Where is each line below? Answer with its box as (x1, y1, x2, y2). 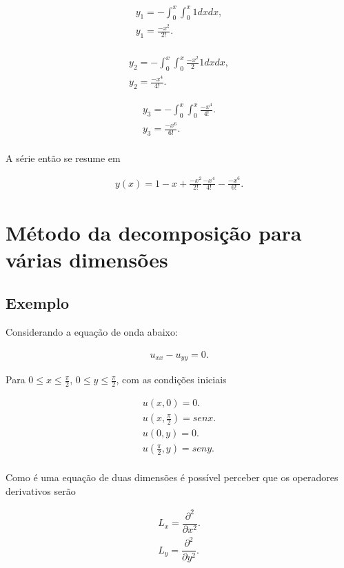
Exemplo (6, 292, 70, 314)
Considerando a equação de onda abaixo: (6, 325, 178, 339)
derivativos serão (6, 483, 76, 498)
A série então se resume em (6, 150, 121, 165)
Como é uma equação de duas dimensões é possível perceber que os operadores (6, 470, 338, 485)
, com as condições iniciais (116, 372, 227, 387)
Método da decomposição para (6, 218, 302, 246)
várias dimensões (6, 245, 168, 273)
